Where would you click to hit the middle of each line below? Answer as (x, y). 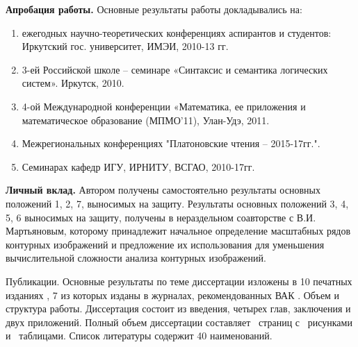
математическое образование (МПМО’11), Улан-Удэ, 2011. (146, 120)
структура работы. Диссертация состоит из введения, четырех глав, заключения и (178, 308)
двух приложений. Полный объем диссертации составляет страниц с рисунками (179, 322)
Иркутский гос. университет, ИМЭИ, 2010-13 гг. (125, 46)
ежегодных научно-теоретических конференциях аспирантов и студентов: (177, 32)
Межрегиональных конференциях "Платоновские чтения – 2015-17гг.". (171, 143)
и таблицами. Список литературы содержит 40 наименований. (139, 336)
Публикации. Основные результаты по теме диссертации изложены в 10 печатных (179, 281)
